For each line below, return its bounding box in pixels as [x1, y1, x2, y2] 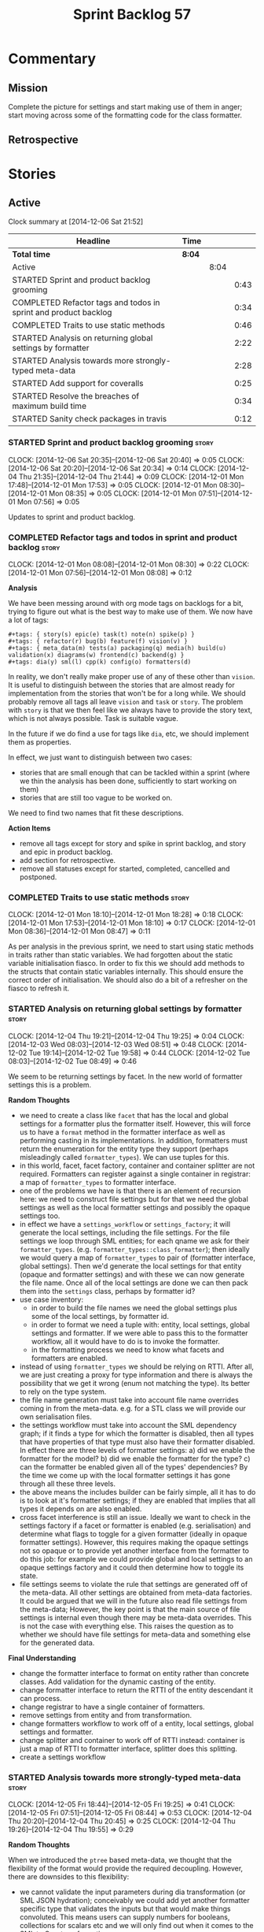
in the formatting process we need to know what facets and [31, 1345, 225, 1354]
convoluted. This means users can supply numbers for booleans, [19, 1912, 230, 1922]
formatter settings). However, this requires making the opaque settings [19, 1537, 249, 1547]
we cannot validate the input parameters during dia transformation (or [19, 1887, 246, 1897]
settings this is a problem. [8, 1079, 92, 1089]
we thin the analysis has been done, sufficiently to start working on [19, 776, 237, 786]
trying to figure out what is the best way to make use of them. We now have [8, 607, 253, 616]
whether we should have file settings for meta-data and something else [19, 1629, 251, 1639]
